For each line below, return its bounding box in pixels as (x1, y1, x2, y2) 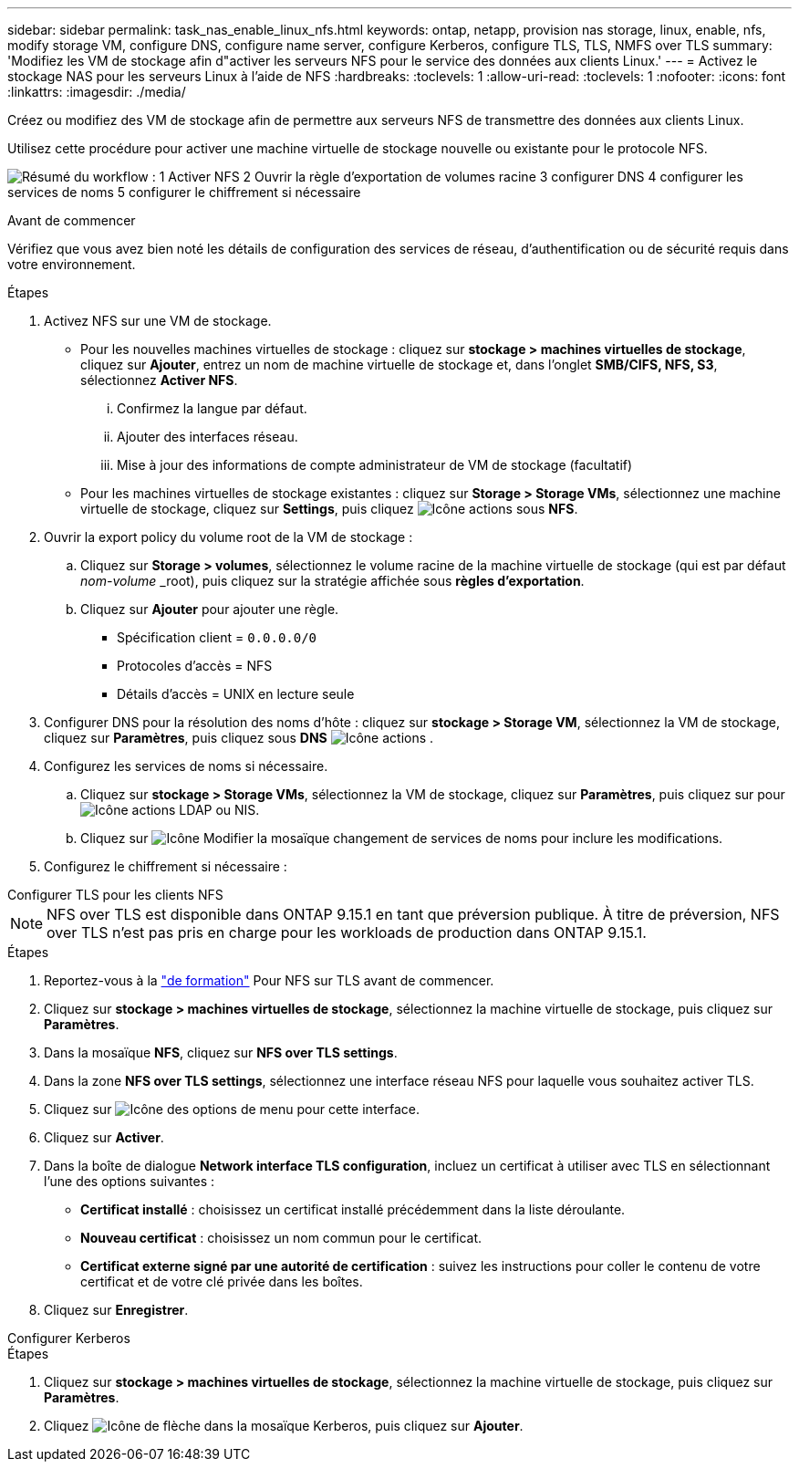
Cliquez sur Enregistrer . (44, 1302, 189, 1318)
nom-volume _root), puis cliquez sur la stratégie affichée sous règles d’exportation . (80, 573, 585, 589)
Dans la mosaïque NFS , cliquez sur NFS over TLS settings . (44, 1045, 398, 1060)
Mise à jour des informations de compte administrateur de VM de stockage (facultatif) (117, 457, 633, 473)
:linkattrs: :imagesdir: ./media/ (7, 84, 186, 99)
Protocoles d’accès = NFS (117, 658, 273, 673)
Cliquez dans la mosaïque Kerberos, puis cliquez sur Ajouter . (44, 1418, 524, 1433)
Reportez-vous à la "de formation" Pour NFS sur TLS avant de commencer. (44, 973, 494, 988)
